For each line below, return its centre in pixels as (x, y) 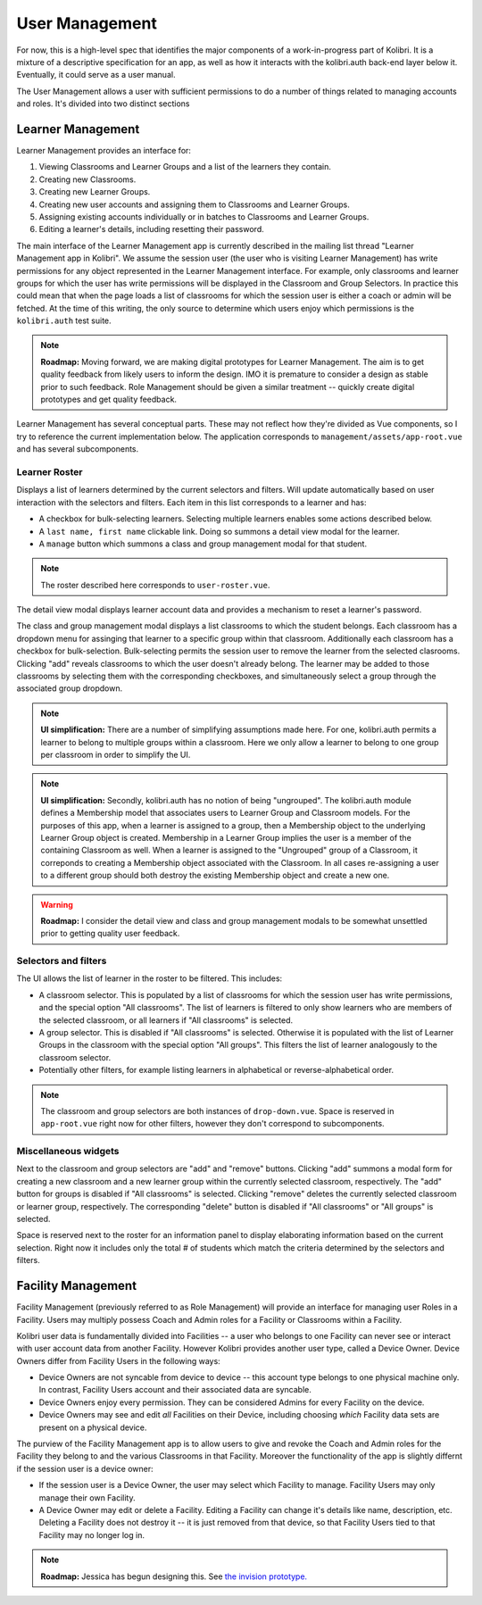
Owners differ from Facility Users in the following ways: (118, 1360)
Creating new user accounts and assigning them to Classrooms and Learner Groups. (194, 204)
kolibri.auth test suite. (64, 320)
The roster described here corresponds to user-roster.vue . (155, 585)
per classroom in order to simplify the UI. (116, 755)
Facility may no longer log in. (91, 1534)
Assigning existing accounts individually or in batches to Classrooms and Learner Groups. (204, 216)
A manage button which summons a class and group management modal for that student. (203, 544)
